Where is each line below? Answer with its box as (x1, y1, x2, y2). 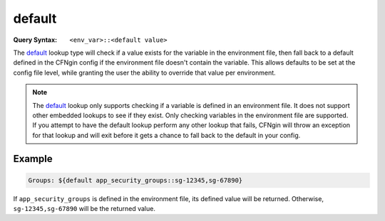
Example (13, 153, 53, 165)
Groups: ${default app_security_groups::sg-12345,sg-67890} (28, 176, 243, 184)
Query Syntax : (13, 36, 58, 44)
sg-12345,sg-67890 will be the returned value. (13, 205, 156, 213)
